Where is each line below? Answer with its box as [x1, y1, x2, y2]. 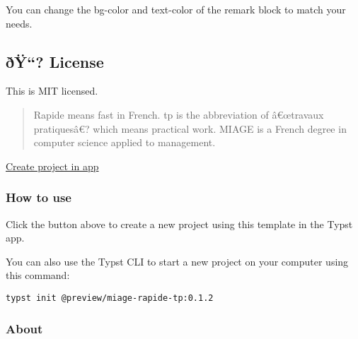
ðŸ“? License [6, 50, 104, 72]
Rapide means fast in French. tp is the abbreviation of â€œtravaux [33, 107, 324, 121]
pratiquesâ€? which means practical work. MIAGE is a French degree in [33, 121, 347, 136]
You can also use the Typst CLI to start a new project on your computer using [6, 254, 349, 268]
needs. [6, 16, 33, 30]
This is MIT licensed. [6, 83, 98, 98]
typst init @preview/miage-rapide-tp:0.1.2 [6, 292, 214, 303]
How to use [6, 189, 71, 206]
